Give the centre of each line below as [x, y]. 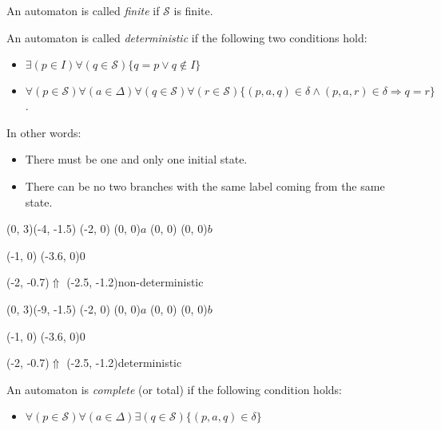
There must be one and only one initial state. [136, 159]
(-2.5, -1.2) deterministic [124, 363]
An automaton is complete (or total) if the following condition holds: [174, 389]
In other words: [44, 132]
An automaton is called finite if [83, 10]
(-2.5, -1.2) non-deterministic [135, 282]
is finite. [193, 10]
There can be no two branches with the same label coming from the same [205, 185]
